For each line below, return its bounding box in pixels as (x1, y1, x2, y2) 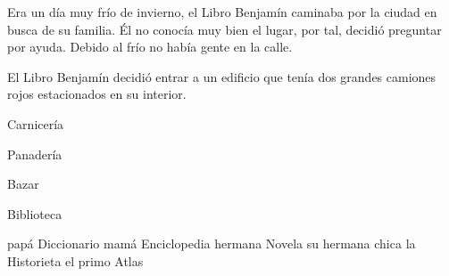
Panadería (7, 144, 62, 163)
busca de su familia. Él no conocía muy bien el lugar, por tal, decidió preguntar (7, 20, 442, 38)
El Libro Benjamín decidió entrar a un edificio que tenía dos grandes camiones (7, 67, 437, 85)
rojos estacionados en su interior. (7, 85, 187, 103)
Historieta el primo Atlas (7, 251, 144, 270)
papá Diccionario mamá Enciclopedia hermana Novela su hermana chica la (7, 234, 416, 253)
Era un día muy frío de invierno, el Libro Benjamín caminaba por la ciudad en (7, 3, 437, 20)
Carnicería (7, 114, 64, 133)
